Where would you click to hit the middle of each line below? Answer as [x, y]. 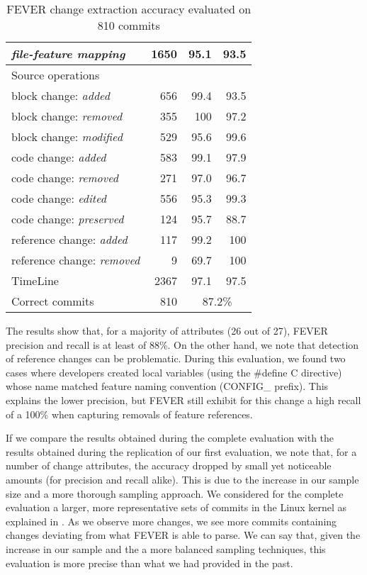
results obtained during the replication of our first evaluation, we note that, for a [181, 451]
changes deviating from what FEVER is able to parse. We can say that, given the [183, 535]
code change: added [59, 157]
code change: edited [59, 198]
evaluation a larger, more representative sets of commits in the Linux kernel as [176, 507]
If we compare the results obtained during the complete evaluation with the [170, 438]
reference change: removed [76, 260]
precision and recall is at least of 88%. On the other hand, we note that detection [182, 344]
